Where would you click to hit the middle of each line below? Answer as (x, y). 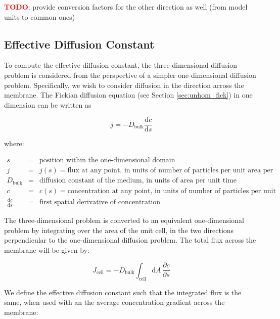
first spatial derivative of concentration (100, 202)
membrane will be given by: (47, 249)
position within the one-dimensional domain (107, 161)
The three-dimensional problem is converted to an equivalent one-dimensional (124, 220)
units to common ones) (40, 16)
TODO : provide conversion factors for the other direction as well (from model (126, 7)
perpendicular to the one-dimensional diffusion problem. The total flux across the (130, 240)
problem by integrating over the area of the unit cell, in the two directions (119, 230)
